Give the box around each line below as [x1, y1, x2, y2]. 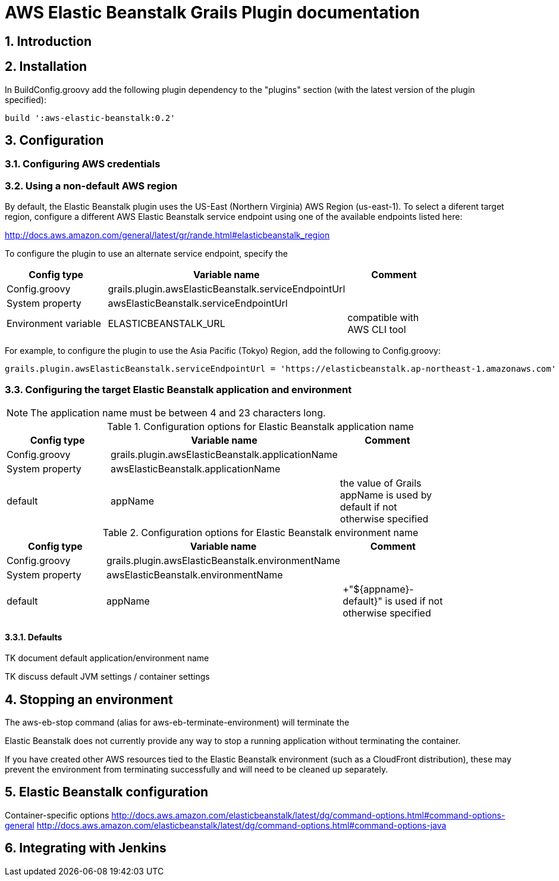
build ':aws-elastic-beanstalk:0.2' [5, 113, 175, 123]
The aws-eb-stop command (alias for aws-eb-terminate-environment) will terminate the [5, 717, 350, 727]
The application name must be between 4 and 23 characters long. [30, 406, 326, 419]
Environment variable [7, 317, 101, 330]
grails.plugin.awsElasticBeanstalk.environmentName [106, 554, 341, 566]
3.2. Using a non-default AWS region [5, 179, 178, 192]
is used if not [385, 594, 443, 607]
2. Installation [5, 59, 87, 74]
